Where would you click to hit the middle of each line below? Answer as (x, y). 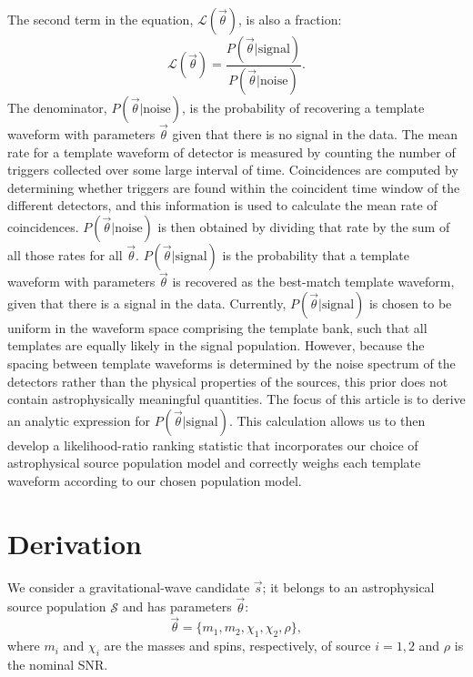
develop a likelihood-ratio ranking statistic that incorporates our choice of (213, 445)
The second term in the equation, (101, 19)
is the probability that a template (316, 255)
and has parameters (177, 606)
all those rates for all (65, 255)
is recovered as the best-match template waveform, (313, 282)
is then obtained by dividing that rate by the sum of (304, 227)
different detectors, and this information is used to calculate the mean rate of (222, 205)
